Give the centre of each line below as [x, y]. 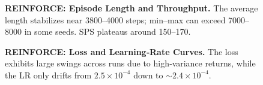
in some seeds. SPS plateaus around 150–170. [107, 31]
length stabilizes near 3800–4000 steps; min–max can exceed [115, 19]
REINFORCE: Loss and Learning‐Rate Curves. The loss [122, 51]
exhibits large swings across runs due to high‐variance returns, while [130, 63]
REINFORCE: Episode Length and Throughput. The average [131, 8]
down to [148, 75]
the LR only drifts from [48, 75]
